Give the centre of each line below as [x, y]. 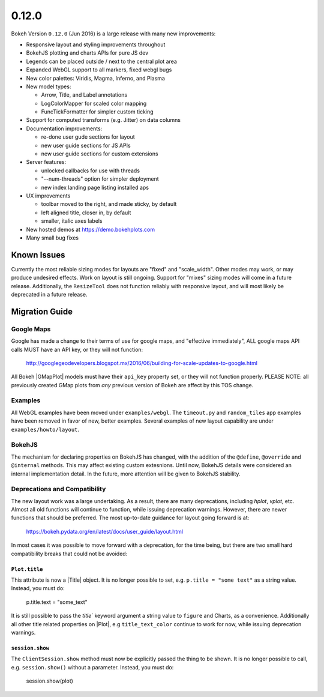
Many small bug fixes [52, 238]
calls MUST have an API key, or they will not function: [77, 349]
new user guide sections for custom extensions [100, 154]
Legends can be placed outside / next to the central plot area [101, 61]
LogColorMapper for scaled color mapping [94, 103]
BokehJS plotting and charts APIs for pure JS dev [87, 53]
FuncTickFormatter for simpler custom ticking [97, 112]
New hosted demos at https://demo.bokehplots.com [91, 229]
